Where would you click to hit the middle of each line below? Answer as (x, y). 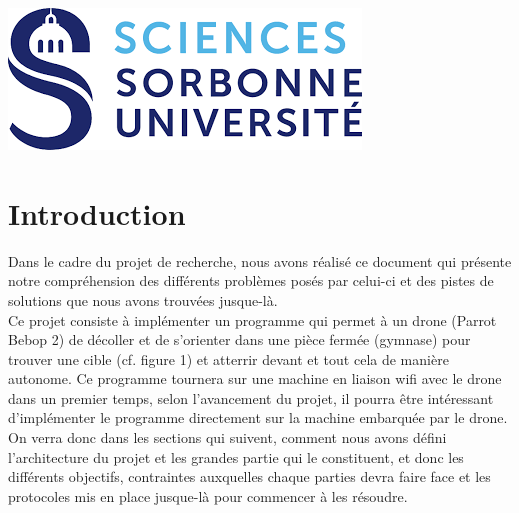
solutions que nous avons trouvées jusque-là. (143, 299)
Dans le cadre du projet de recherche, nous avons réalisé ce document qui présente (260, 260)
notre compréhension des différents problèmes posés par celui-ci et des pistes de (251, 280)
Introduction (97, 212)
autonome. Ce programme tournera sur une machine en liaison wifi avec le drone (255, 378)
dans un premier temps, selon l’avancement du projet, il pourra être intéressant (251, 397)
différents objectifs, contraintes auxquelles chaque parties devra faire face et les (249, 476)
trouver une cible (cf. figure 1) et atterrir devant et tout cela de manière (228, 358)
